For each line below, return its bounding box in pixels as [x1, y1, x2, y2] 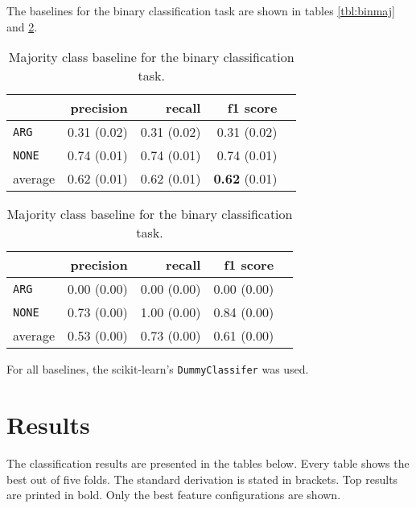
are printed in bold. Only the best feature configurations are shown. [6, 486, 341, 503]
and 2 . [6, 18, 38, 35]
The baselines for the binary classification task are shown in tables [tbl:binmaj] [6, 2, 395, 19]
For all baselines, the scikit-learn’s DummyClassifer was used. [6, 361, 309, 378]
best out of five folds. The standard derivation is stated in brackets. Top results [6, 470, 398, 487]
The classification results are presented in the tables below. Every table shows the [6, 454, 410, 471]
